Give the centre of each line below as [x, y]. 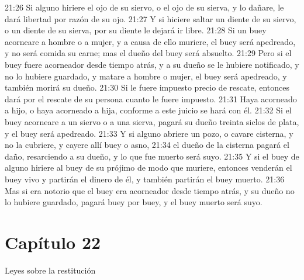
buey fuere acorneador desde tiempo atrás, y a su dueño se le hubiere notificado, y [152, 64]
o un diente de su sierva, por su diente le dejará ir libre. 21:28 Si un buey [136, 30]
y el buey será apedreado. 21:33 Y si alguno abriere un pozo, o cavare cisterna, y [149, 133]
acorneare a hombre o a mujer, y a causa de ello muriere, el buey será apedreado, [150, 41]
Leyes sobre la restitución [50, 270]
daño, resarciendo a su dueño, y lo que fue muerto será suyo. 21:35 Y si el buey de [152, 156]
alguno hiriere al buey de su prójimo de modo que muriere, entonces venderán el [148, 167]
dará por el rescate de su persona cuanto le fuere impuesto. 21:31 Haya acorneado [151, 98]
